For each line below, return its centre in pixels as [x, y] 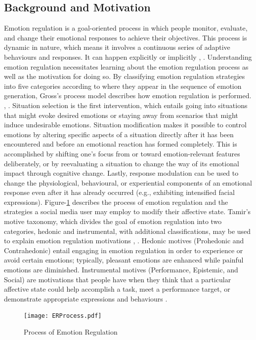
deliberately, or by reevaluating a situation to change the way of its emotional [122, 163]
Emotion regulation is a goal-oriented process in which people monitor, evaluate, [126, 28]
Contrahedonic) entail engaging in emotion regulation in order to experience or [124, 250]
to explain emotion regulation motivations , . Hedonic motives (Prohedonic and [124, 241]
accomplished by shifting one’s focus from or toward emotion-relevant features [122, 153]
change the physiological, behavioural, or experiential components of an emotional [128, 182]
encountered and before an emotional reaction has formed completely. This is [121, 144]
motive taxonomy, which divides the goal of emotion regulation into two [113, 221]
